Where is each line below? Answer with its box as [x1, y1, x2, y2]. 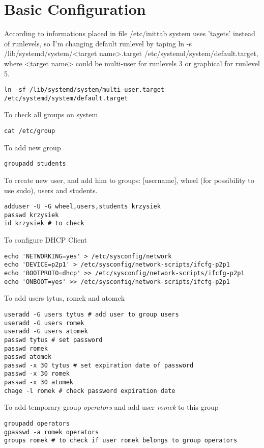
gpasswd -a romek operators [4, 428, 99, 436]
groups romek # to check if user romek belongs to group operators [4, 437, 238, 444]
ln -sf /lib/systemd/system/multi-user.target [4, 86, 164, 94]
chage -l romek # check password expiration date [4, 387, 175, 394]
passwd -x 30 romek [4, 370, 70, 378]
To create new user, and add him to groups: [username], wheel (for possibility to [4, 174, 254, 185]
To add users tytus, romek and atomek [4, 293, 125, 303]
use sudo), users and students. [4, 185, 98, 195]
